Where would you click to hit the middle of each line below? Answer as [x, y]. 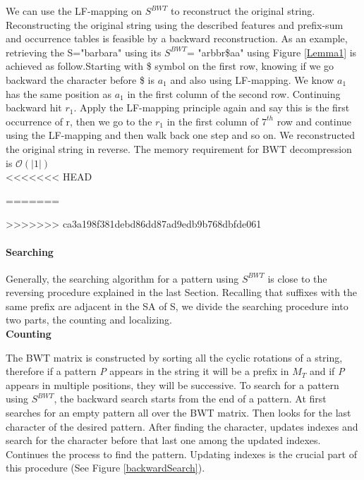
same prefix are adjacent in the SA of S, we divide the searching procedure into [177, 306]
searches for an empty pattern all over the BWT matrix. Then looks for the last [178, 413]
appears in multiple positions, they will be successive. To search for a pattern [172, 384]
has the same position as [59, 93]
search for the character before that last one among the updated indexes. [163, 440]
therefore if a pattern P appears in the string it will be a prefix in [147, 371]
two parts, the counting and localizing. [89, 320]
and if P [327, 371]
